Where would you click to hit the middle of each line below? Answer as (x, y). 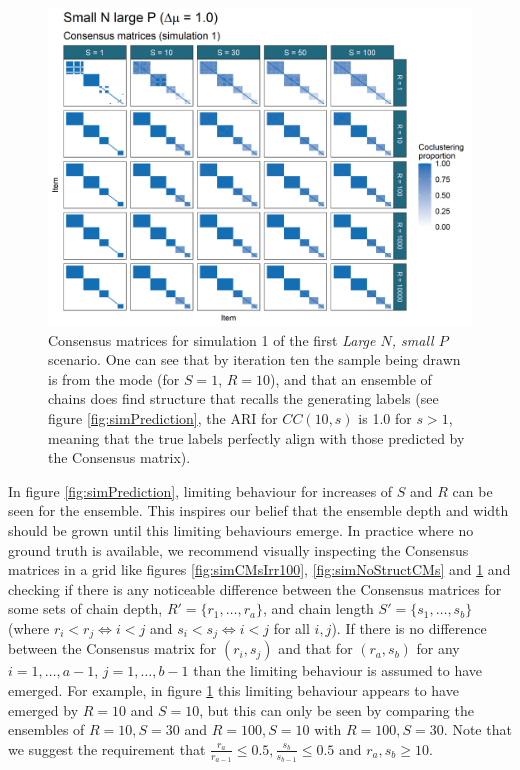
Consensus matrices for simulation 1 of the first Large (212, 339)
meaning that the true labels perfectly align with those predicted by (256, 437)
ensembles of (46, 729)
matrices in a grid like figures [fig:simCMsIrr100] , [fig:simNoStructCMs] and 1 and (259, 569)
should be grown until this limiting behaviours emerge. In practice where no (241, 529)
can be (472, 490)
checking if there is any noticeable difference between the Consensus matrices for (255, 588)
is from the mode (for (114, 378)
